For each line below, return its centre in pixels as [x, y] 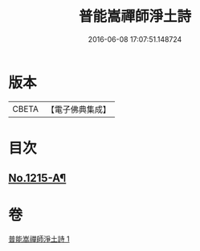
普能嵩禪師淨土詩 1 [39, 239]
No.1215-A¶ [37, 178]
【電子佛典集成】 [78, 109]
